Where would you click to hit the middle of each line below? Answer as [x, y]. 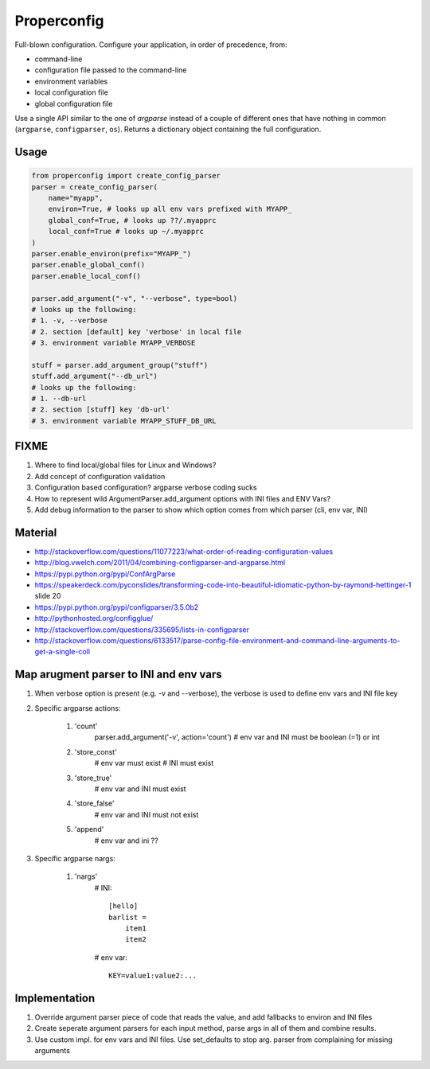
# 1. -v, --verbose [69, 321]
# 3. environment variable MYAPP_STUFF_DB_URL [124, 421]
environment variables [71, 81]
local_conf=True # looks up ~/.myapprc [126, 232]
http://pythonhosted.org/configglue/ [94, 618]
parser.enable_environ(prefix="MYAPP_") [111, 254]
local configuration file [72, 92]
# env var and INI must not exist [147, 814]
